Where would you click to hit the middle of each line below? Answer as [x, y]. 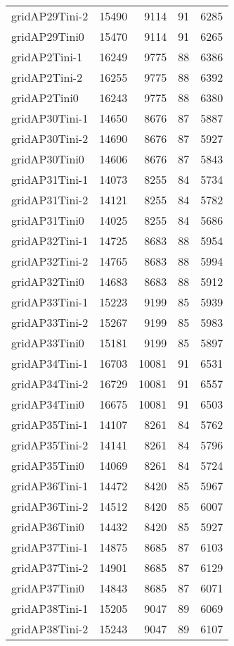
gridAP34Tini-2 [50, 384]
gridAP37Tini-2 [50, 567]
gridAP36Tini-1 [50, 486]
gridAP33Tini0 [48, 343]
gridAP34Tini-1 [50, 363]
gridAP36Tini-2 [50, 506]
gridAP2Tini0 [45, 98]
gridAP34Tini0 [48, 404]
